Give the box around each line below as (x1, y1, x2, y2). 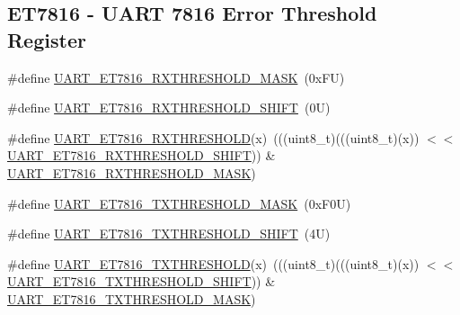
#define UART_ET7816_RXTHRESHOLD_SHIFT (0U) (7, 98, 331, 117)
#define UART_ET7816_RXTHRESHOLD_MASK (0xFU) (7, 67, 345, 86)
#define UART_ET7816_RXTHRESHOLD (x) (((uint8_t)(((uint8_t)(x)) (7, 128, 420, 147)
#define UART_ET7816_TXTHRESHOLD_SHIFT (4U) (7, 224, 331, 243)
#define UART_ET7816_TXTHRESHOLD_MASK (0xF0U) (7, 193, 351, 212)
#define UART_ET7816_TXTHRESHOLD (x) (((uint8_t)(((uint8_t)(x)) (7, 254, 420, 273)
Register (7, 25, 86, 53)
